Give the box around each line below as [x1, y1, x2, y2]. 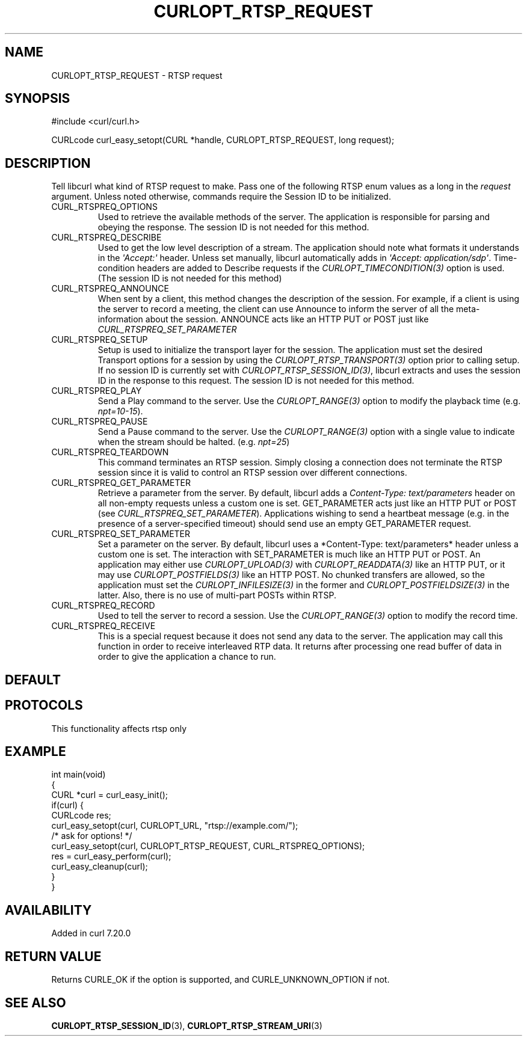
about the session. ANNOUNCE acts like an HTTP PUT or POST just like [145, 314, 429, 325]
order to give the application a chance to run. [97, 651, 276, 662]
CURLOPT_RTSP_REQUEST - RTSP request [51, 70, 223, 81]
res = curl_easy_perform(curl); [51, 851, 171, 862]
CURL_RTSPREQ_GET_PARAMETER [51, 478, 191, 488]
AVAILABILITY [5, 902, 92, 918]
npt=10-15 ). [97, 406, 143, 417]
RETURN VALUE [5, 948, 102, 964]
